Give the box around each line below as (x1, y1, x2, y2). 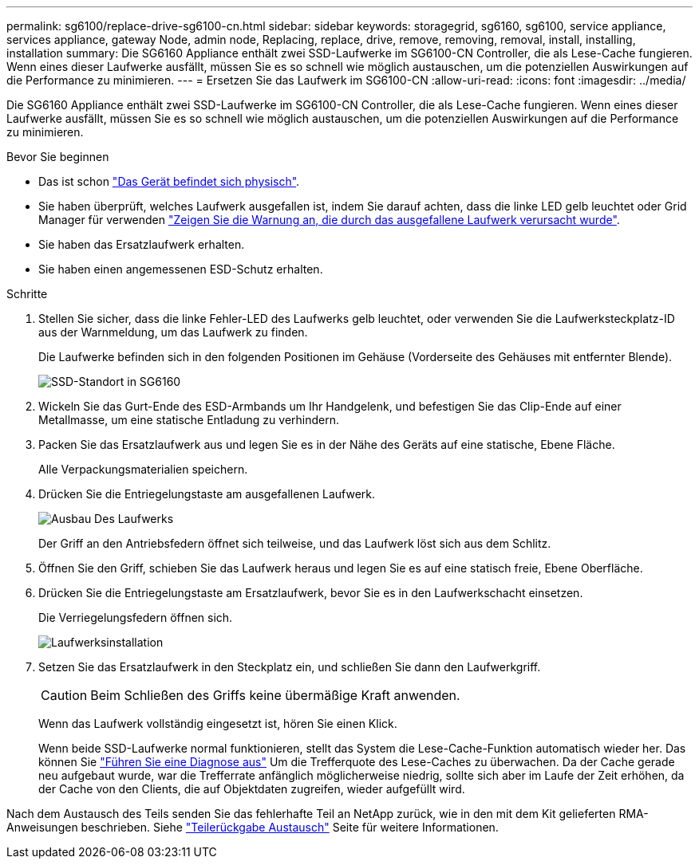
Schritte (6, 287, 48, 301)
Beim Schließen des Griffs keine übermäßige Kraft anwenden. (90, 687, 460, 703)
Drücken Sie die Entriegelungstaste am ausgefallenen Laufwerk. (38, 487, 376, 501)
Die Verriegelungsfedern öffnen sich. (38, 611, 233, 624)
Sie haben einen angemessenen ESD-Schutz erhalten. (38, 262, 323, 276)
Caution (41, 687, 88, 703)
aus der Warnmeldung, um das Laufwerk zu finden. (38, 325, 308, 339)
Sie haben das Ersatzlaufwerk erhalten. (38, 238, 245, 251)
